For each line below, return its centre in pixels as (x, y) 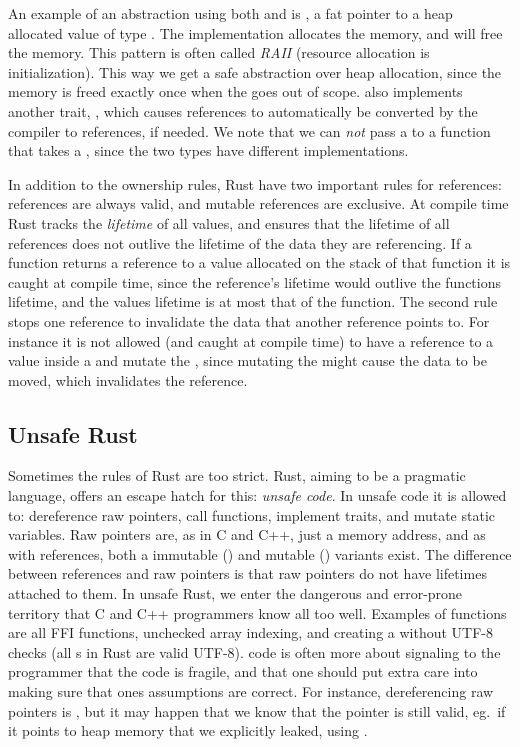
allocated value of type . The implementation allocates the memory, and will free (255, 32)
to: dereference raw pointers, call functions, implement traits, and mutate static (251, 514)
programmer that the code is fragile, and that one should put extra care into (243, 671)
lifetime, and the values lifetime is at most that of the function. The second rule (253, 301)
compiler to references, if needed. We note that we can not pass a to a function (249, 130)
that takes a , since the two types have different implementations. (208, 150)
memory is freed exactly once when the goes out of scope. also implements (235, 91)
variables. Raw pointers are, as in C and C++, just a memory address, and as (247, 534)
